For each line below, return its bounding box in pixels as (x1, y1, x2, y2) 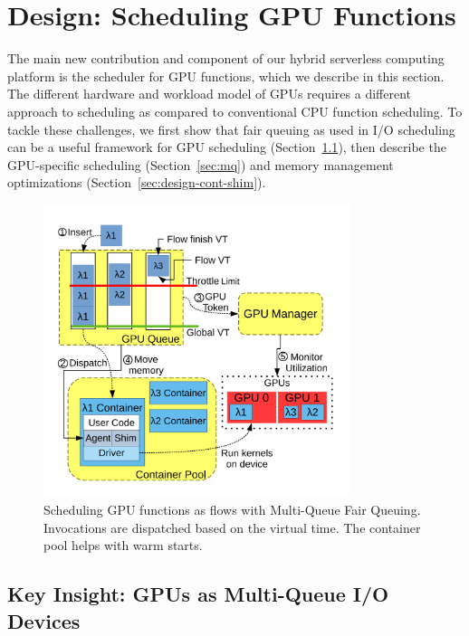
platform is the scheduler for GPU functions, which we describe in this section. (7, 66, 445, 85)
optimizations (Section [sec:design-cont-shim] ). (7, 173, 266, 192)
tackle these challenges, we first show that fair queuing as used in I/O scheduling (7, 119, 455, 138)
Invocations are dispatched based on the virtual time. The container (43, 517, 421, 536)
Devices (7, 606, 81, 634)
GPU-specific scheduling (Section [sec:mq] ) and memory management (7, 155, 394, 174)
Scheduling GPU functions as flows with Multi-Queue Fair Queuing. (43, 500, 421, 519)
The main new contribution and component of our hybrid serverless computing (7, 49, 445, 68)
